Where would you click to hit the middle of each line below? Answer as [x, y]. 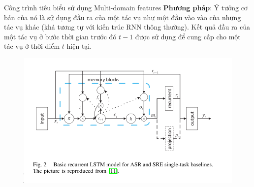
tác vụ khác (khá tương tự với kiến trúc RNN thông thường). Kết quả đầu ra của [127, 27]
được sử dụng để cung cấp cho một [188, 36]
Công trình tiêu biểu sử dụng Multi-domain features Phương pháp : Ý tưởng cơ [126, 7]
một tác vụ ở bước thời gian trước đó [60, 36]
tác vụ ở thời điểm [32, 46]
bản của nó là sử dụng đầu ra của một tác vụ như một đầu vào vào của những [123, 17]
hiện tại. [79, 46]
